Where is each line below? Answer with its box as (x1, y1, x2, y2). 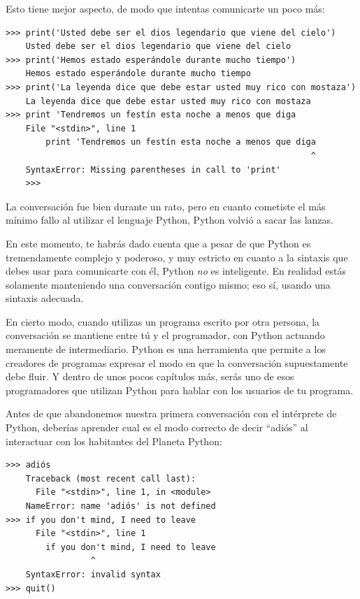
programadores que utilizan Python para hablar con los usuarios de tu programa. (6, 382, 354, 397)
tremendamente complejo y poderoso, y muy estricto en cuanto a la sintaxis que (6, 250, 348, 264)
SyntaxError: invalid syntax (25, 569, 161, 579)
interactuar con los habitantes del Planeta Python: (6, 433, 222, 448)
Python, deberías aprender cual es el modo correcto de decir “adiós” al (6, 420, 308, 435)
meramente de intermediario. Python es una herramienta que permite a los (6, 342, 326, 356)
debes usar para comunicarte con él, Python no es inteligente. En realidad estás (6, 264, 346, 278)
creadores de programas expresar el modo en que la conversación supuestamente (6, 355, 348, 370)
